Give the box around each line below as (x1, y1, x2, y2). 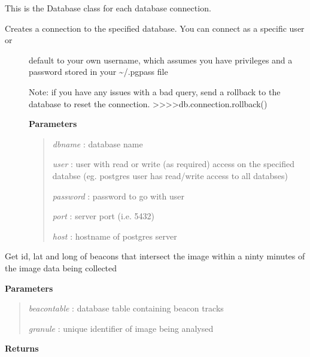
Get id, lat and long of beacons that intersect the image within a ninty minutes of (5, 250, 305, 262)
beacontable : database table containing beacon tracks (28, 302, 224, 314)
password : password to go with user (52, 189, 185, 202)
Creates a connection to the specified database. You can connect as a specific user (5, 22, 305, 34)
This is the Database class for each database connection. (5, 2, 211, 14)
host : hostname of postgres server (52, 229, 177, 242)
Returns (5, 342, 39, 355)
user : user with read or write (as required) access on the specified (52, 158, 294, 170)
